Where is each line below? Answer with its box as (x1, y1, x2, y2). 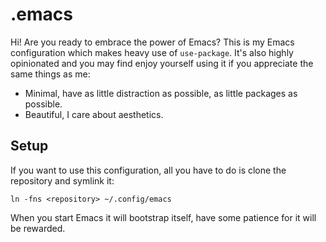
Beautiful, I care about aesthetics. (24, 108, 164, 120)
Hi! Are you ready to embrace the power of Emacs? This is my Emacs (10, 36, 295, 48)
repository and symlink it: (10, 174, 115, 187)
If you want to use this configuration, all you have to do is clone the (10, 164, 287, 176)
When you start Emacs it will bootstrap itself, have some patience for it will (10, 211, 317, 223)
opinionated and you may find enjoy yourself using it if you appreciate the (10, 57, 314, 69)
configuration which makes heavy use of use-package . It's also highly (10, 46, 294, 58)
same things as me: (10, 68, 91, 80)
